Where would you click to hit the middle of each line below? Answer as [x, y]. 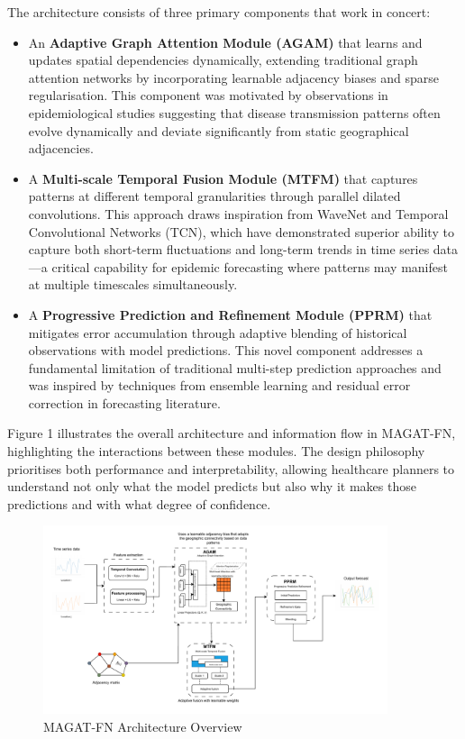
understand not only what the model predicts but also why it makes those [212, 486]
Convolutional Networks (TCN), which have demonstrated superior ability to [241, 231]
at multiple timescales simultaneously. [133, 284]
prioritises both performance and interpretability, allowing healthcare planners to [231, 468]
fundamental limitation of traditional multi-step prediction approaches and [235, 367]
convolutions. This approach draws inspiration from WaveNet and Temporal [238, 213]
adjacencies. [61, 148]
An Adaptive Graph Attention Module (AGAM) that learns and [225, 42]
